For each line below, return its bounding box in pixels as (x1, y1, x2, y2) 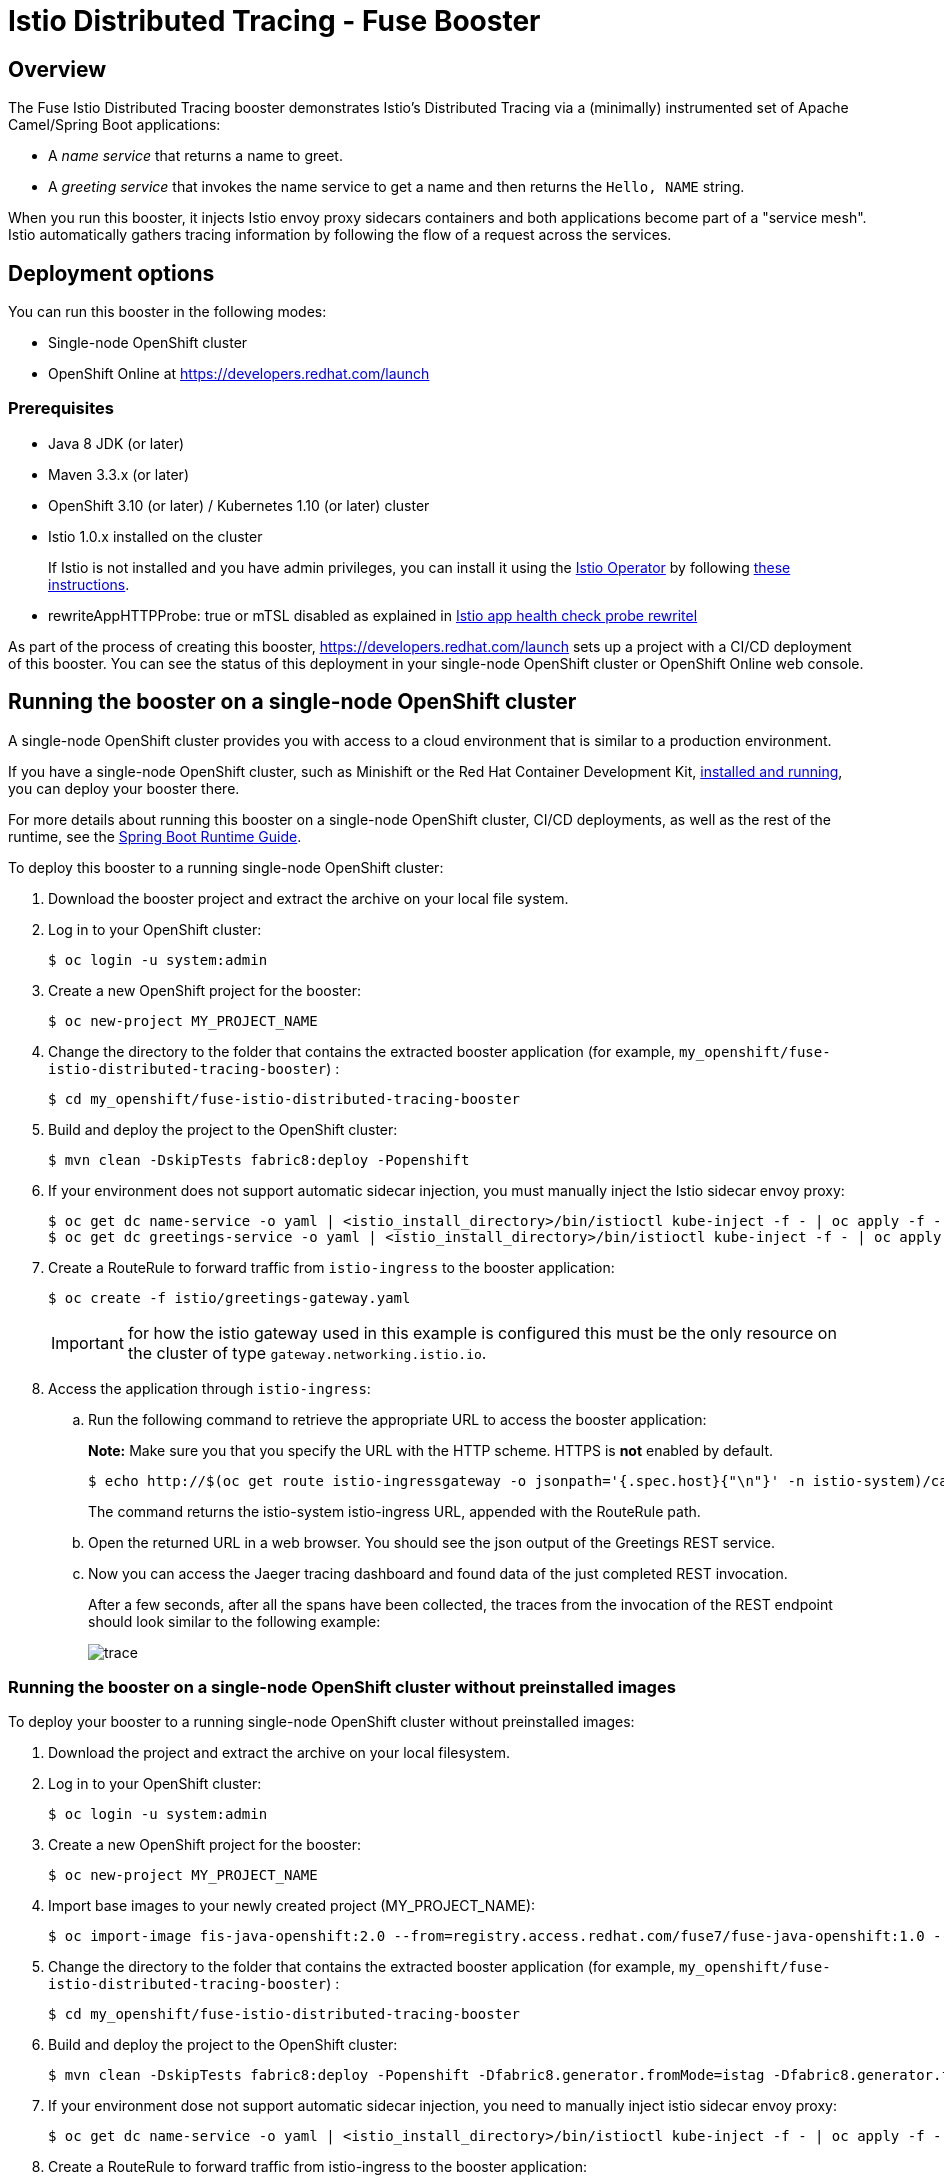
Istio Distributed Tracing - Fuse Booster (8, 4, 541, 38)
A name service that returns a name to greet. (48, 147, 343, 165)
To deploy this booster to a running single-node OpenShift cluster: (8, 858, 444, 876)
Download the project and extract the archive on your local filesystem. (48, 1744, 511, 1762)
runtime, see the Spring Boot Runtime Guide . (8, 827, 302, 845)
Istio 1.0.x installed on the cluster (48, 527, 263, 545)
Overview (8, 56, 107, 82)
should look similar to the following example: (88, 1612, 381, 1630)
